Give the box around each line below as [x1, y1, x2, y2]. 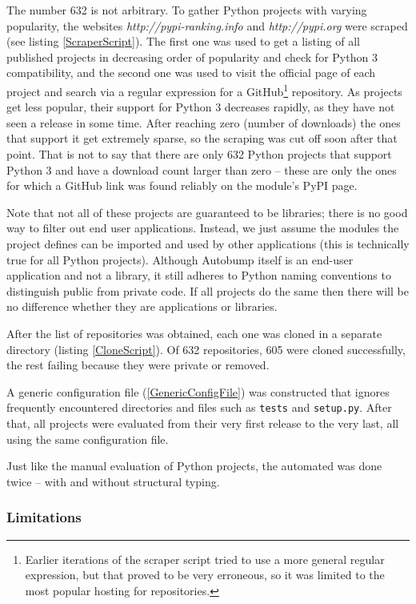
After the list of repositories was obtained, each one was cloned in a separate [6, 324, 382, 341]
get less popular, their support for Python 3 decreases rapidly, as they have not [6, 99, 395, 115]
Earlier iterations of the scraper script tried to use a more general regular [25, 550, 385, 567]
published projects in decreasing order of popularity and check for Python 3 [6, 48, 378, 65]
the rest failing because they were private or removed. [6, 356, 270, 373]
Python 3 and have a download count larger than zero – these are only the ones [6, 161, 397, 178]
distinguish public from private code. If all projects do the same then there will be [6, 282, 409, 299]
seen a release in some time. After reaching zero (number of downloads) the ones [6, 114, 401, 131]
